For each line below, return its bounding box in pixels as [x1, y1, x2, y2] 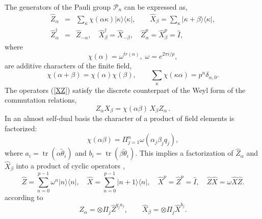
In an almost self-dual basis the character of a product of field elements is [5, 113, 234, 124]
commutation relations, [5, 94, 77, 105]
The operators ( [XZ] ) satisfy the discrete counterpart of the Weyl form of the [5, 84, 246, 95]
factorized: [5, 123, 37, 133]
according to [5, 192, 43, 203]
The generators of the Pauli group [5, 2, 111, 12]
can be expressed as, [124, 2, 188, 12]
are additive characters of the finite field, [5, 60, 132, 70]
